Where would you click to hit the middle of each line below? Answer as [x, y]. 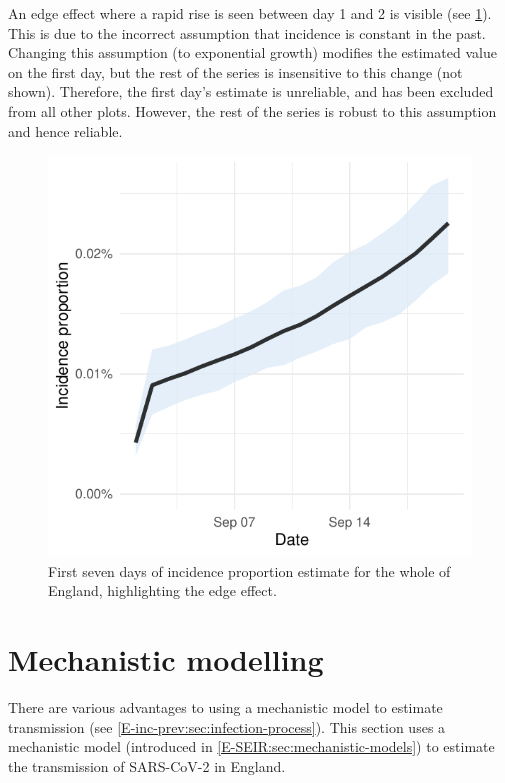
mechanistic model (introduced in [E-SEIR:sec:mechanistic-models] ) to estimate [251, 746]
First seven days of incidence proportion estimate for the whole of [249, 570]
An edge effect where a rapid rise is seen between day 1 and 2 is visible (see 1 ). [250, 13]
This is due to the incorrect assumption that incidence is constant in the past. [247, 32]
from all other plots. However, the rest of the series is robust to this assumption [252, 110]
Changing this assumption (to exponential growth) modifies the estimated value [252, 52]
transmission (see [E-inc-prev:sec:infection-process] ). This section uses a [227, 726]
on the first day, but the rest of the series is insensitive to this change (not [235, 71]
